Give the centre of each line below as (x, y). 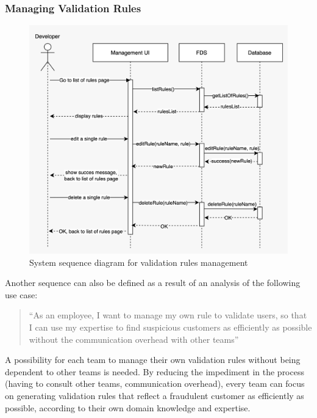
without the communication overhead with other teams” (134, 339)
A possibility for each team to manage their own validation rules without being (153, 360)
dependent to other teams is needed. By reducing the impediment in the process (155, 371)
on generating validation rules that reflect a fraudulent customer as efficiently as (155, 396)
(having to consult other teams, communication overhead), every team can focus (155, 383)
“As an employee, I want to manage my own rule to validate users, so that (168, 315)
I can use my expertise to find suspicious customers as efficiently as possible (170, 327)
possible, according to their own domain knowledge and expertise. (128, 407)
